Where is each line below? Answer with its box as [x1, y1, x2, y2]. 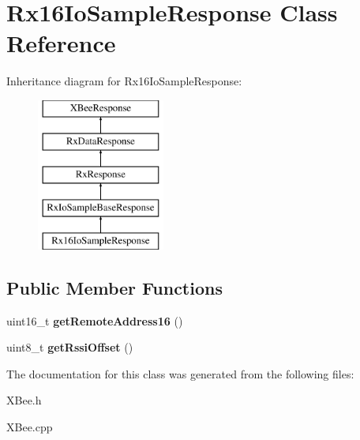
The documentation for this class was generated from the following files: [6, 365, 354, 382]
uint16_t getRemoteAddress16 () [6, 312, 183, 329]
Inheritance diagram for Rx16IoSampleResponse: [6, 73, 242, 89]
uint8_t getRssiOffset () [6, 339, 133, 355]
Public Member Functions [6, 275, 223, 299]
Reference [6, 27, 116, 59]
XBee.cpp [6, 419, 53, 435]
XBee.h [6, 392, 42, 408]
